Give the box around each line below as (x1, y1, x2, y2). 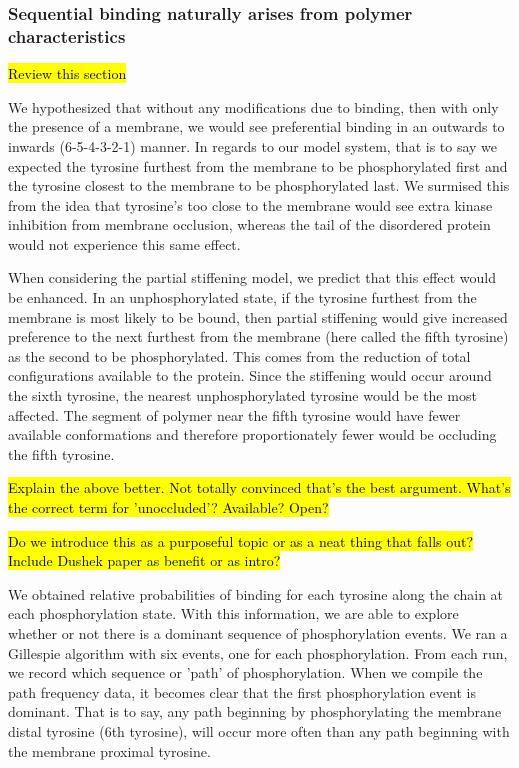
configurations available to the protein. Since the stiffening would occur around (8, 365, 492, 386)
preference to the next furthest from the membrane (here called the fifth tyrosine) (8, 326, 509, 347)
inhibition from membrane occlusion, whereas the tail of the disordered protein (8, 214, 491, 235)
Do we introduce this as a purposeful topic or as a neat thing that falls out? (8, 530, 474, 551)
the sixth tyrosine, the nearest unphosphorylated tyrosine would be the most (8, 385, 477, 406)
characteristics (8, 23, 126, 48)
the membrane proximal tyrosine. (8, 740, 211, 761)
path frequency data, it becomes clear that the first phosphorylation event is (8, 681, 476, 702)
